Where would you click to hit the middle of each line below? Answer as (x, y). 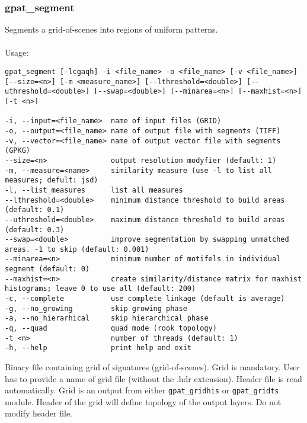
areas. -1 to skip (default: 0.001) (77, 249)
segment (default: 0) (47, 269)
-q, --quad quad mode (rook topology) (111, 329)
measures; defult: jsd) (52, 180)
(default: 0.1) (35, 210)
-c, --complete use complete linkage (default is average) (145, 299)
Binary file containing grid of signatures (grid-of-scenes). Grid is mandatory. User (153, 367)
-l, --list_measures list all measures (94, 190)
